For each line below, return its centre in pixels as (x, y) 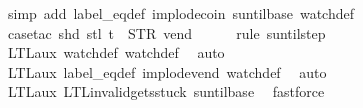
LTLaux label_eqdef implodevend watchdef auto (167, 71)
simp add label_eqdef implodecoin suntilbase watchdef (180, 13)
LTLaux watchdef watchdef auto (116, 52)
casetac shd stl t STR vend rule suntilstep (166, 32)
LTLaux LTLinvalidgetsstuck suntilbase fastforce (166, 91)
